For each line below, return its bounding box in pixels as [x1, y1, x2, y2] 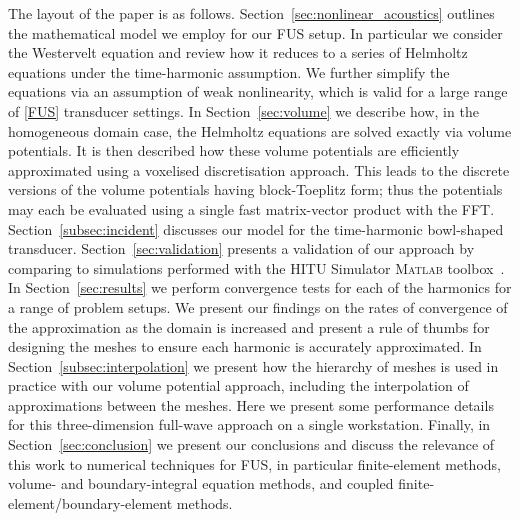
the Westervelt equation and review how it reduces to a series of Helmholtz [8, 42, 468, 63]
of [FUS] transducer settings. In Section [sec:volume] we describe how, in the [8, 100, 479, 121]
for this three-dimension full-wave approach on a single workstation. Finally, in [8, 414, 491, 435]
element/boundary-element [8, 492, 173, 513]
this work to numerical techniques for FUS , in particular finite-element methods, [8, 453, 501, 474]
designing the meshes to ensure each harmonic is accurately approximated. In [8, 336, 482, 357]
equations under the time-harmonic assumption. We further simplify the [8, 61, 450, 82]
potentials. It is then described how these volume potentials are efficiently [8, 140, 460, 161]
